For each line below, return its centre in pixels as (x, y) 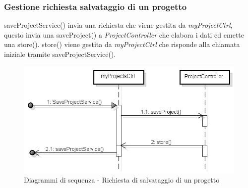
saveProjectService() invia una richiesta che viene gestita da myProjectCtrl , (118, 25)
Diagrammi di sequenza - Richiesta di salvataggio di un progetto (122, 180)
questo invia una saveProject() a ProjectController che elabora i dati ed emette (124, 34)
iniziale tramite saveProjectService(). (60, 54)
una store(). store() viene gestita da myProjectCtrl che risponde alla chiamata (122, 44)
